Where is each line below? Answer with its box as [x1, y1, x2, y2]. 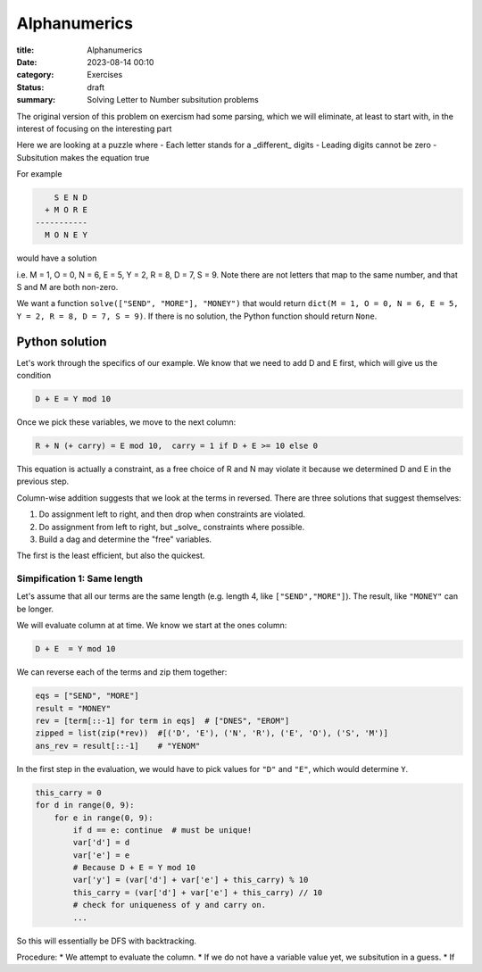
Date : [16, 56, 37, 67]
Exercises [87, 70, 123, 80]
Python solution [16, 334, 107, 349]
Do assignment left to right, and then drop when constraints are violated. [38, 509, 306, 519]
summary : [16, 95, 56, 105]
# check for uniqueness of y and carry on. [72, 900, 267, 910]
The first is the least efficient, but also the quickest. [16, 550, 205, 561]
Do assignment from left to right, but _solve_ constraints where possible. [38, 521, 305, 532]
